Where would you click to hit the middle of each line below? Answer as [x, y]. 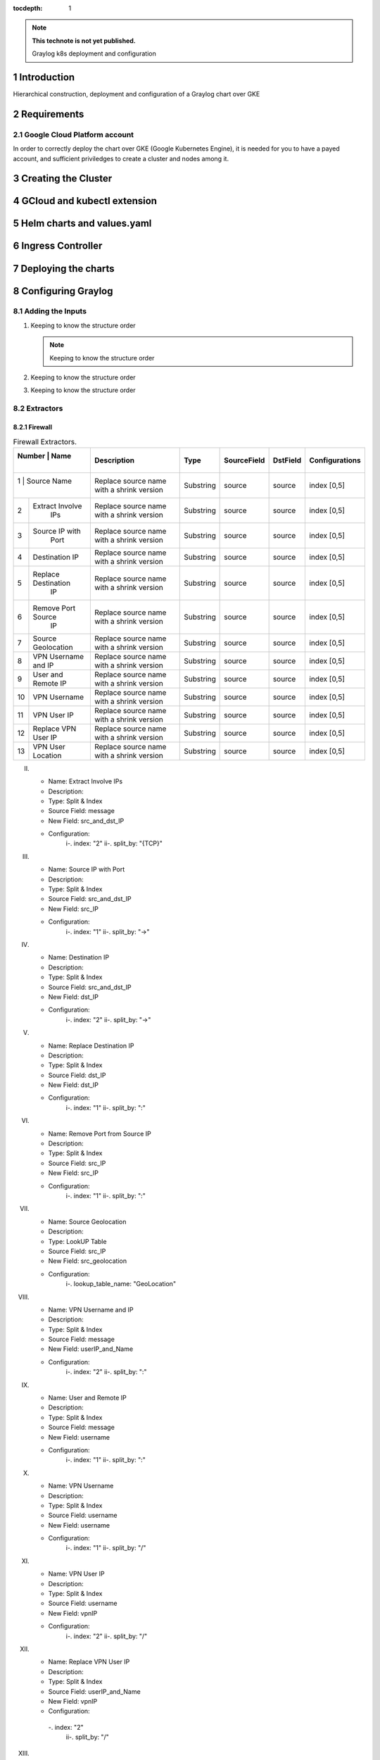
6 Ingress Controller [58, 246]
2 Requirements [49, 114]
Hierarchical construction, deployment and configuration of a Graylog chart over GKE [137, 94]
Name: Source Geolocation [87, 1221]
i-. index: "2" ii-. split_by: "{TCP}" [114, 843]
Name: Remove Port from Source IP [100, 1133]
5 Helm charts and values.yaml [82, 224]
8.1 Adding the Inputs [50, 311]
